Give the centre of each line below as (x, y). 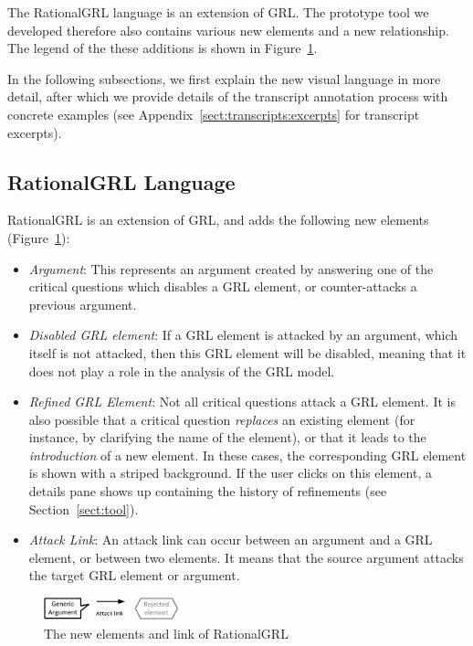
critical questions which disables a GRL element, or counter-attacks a (223, 286)
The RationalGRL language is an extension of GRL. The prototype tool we (218, 12)
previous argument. (83, 304)
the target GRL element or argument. (134, 575)
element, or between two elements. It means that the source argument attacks (246, 557)
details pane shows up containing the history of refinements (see (208, 491)
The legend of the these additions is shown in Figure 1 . (163, 48)
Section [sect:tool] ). (84, 508)
